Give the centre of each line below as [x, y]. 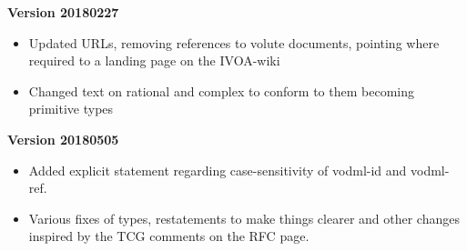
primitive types [71, 109]
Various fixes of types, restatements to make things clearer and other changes [244, 218]
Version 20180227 [63, 12]
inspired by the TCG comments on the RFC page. [169, 236]
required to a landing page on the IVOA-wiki [154, 60]
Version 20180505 [63, 139]
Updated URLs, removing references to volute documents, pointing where [234, 42]
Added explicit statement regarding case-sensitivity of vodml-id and [218, 170]
